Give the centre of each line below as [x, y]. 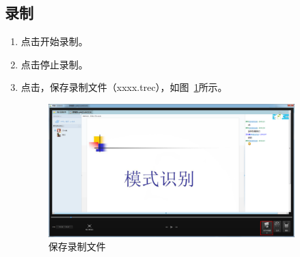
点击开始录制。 [54, 41]
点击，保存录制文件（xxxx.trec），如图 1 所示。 [124, 87]
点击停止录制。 [54, 64]
